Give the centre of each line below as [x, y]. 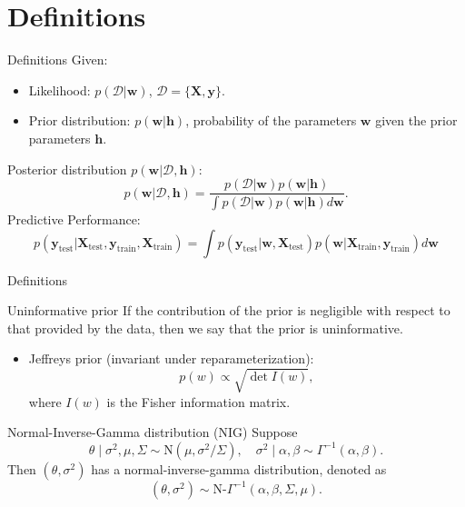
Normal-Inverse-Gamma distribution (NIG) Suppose [153, 432]
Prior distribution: [79, 120]
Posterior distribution [67, 169]
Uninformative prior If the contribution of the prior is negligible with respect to [229, 310]
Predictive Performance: [74, 219]
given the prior [416, 120]
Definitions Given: [58, 60]
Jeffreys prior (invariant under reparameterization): [171, 358]
